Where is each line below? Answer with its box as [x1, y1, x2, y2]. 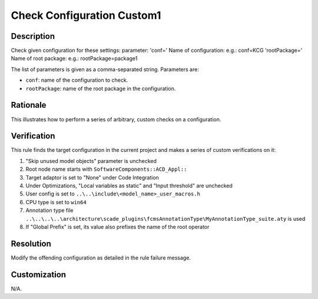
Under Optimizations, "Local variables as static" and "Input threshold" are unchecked [25, 182, 233, 189]
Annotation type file [25, 207, 74, 214]
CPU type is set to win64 [25, 198, 87, 205]
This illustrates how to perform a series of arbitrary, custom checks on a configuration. [11, 115, 221, 123]
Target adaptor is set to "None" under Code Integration [25, 174, 159, 181]
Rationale [11, 100, 47, 110]
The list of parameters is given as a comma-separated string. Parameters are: [11, 65, 200, 73]
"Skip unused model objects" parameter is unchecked [25, 157, 157, 164]
